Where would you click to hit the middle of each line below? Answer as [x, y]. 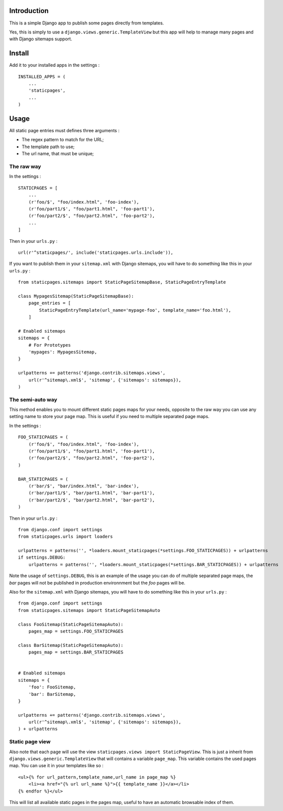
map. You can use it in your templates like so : [56, 766]
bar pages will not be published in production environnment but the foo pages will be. [97, 583]
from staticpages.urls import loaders [66, 537]
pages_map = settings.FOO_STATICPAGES [76, 631]
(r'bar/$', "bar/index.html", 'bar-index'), [84, 486]
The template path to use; [48, 147]
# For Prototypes [49, 345]
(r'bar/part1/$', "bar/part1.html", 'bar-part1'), [92, 493]
